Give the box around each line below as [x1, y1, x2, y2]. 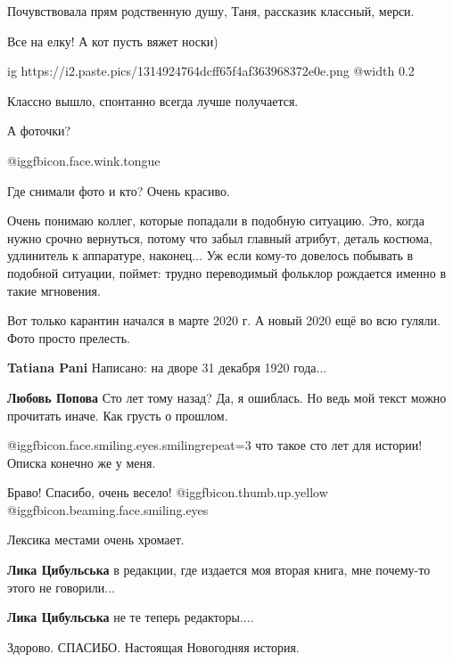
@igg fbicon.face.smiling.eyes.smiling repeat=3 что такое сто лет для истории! [7, 436, 423, 454]
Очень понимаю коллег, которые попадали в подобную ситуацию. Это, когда [7, 211, 424, 230]
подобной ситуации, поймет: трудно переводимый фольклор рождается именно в [7, 263, 446, 282]
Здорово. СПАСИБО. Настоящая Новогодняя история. [7, 637, 300, 656]
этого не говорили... [7, 577, 115, 596]
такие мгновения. [7, 281, 101, 299]
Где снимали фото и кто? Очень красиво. [7, 181, 230, 200]
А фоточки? [7, 121, 71, 140]
